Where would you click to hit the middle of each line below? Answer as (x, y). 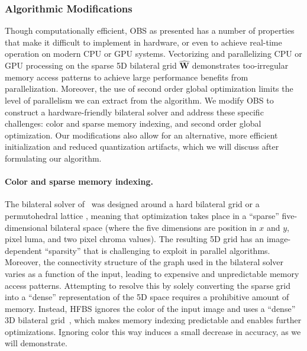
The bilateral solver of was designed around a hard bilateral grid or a (132, 204)
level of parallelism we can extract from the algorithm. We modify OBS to (139, 100)
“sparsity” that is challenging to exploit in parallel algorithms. (157, 250)
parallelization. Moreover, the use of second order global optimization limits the (149, 88)
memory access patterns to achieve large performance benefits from (127, 77)
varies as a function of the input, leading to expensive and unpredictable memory (152, 273)
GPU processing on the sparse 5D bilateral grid (91, 65)
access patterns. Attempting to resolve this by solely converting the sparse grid (148, 285)
